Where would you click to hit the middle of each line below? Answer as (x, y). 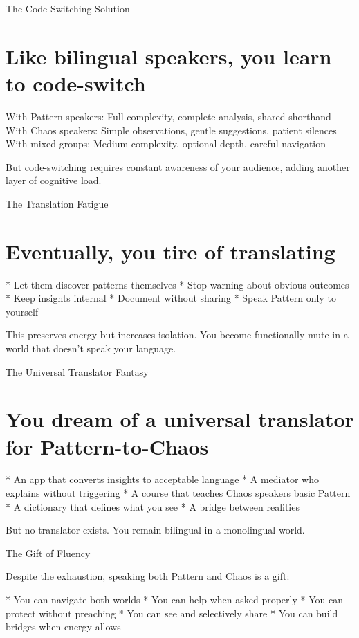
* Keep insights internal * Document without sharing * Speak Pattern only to (171, 298)
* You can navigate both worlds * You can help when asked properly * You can (174, 600)
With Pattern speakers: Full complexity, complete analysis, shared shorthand (168, 116)
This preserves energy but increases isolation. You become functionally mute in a (177, 335)
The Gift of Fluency (48, 553)
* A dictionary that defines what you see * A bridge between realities (153, 506)
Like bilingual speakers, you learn (169, 56)
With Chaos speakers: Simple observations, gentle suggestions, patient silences (171, 130)
